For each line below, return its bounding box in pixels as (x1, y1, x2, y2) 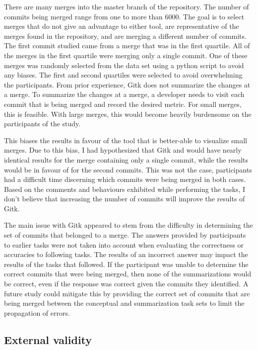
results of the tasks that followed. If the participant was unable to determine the (4, 259, 249, 269)
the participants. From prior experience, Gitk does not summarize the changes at (4, 79, 251, 89)
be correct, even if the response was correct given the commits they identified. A (4, 278, 249, 289)
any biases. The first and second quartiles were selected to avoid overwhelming (4, 70, 243, 80)
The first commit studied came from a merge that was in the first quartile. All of (4, 40, 250, 51)
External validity (4, 332, 92, 347)
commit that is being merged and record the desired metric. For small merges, (4, 98, 242, 109)
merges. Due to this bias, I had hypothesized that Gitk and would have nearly (4, 145, 242, 155)
